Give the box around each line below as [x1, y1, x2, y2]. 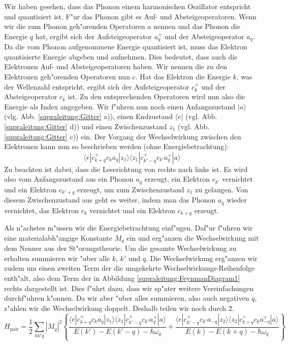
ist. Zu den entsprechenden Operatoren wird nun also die [68, 91, 245, 102]
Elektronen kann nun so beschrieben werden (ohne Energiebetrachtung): [4, 141, 229, 152]
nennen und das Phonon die [153, 21, 240, 32]
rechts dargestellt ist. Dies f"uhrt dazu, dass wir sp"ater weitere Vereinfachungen [4, 282, 254, 293]
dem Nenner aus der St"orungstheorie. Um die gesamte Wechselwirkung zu [4, 243, 237, 253]
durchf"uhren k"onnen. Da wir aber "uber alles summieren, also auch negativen [4, 293, 249, 303]
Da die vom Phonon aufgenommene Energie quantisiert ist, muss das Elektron [4, 41, 247, 52]
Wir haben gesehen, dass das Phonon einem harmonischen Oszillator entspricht [4, 1, 251, 11]
